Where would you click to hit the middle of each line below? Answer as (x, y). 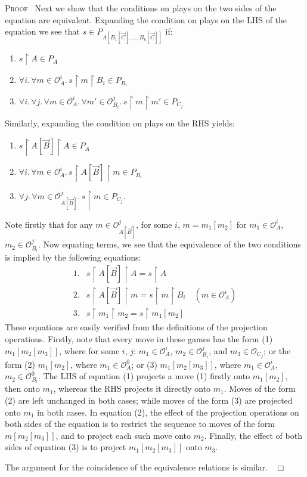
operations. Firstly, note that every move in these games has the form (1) (139, 339)
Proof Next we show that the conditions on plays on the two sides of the (141, 8)
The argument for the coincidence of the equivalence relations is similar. (136, 467)
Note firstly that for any (49, 224)
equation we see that (43, 31)
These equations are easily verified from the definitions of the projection (136, 327)
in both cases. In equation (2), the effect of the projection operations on (168, 412)
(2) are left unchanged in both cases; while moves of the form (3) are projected (149, 400)
